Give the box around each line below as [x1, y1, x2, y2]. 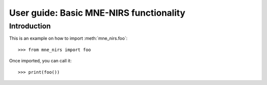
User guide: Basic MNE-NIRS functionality [9, 7, 185, 18]
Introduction [9, 22, 51, 30]
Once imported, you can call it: [9, 58, 72, 64]
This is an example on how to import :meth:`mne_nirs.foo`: [9, 35, 128, 41]
